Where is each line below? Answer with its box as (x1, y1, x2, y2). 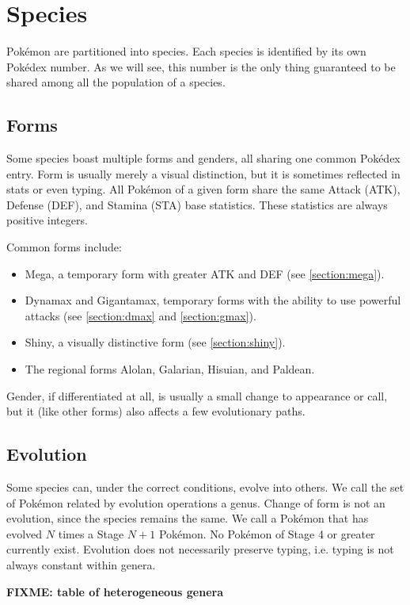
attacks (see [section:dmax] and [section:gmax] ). (25, 307, 256, 324)
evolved (6, 525, 43, 542)
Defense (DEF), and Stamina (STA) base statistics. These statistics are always (6, 196, 388, 213)
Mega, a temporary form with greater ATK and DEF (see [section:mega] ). (25, 265, 385, 281)
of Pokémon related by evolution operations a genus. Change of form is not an (6, 494, 385, 511)
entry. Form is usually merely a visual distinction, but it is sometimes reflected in (6, 165, 401, 182)
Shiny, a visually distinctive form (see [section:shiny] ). (25, 334, 286, 350)
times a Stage (58, 525, 124, 542)
